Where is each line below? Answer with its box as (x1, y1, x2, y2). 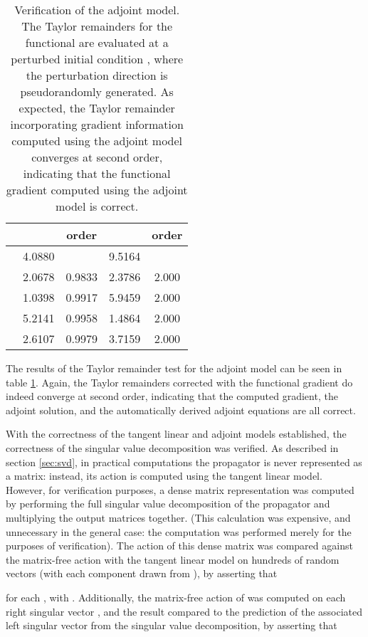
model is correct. (56, 198, 139, 214)
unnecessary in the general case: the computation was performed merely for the (6, 524, 352, 539)
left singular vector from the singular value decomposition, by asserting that (6, 618, 337, 633)
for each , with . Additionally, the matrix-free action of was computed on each (6, 589, 346, 604)
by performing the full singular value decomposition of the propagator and (6, 496, 330, 511)
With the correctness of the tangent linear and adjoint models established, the (6, 426, 347, 441)
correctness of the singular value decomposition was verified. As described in (6, 440, 339, 455)
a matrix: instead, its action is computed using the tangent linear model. (6, 468, 322, 483)
